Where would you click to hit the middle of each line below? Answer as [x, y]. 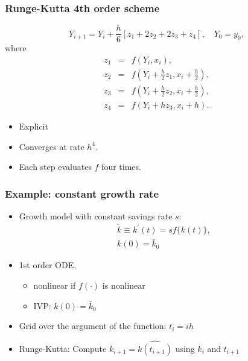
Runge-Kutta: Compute [63, 348]
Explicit [33, 126]
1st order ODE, [48, 265]
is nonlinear [124, 285]
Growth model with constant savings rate [96, 216]
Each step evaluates [55, 167]
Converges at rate [52, 146]
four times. [121, 167]
